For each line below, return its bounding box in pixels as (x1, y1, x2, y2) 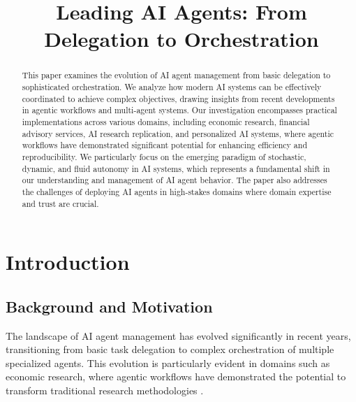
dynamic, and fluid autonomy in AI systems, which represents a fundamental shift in (22, 162, 330, 174)
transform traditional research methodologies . (6, 383, 204, 397)
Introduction (6, 247, 130, 276)
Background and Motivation (6, 295, 213, 317)
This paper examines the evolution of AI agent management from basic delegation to (22, 69, 331, 81)
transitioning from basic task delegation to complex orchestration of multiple (6, 342, 334, 357)
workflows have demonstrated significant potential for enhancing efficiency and (22, 139, 308, 151)
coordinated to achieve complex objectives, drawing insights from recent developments (22, 92, 335, 104)
